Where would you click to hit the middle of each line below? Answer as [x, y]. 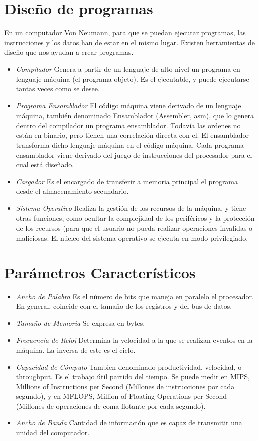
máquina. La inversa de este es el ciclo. [76, 349]
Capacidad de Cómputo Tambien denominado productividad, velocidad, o [129, 366]
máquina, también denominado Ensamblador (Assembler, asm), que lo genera [135, 115]
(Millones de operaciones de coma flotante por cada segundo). [111, 406]
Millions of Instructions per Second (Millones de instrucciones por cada [125, 386]
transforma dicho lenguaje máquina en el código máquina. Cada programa [130, 145]
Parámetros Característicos [100, 272]
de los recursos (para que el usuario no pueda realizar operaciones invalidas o [134, 228]
